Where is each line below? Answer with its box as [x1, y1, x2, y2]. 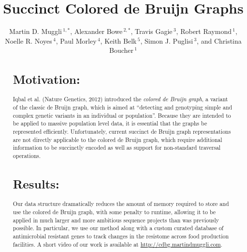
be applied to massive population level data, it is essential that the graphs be [13, 119, 207, 127]
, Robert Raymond [176, 26, 232, 36]
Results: [13, 175, 59, 192]
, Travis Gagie [131, 26, 173, 36]
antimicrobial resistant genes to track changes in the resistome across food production [13, 232, 229, 240]
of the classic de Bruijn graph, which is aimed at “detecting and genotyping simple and [13, 103, 232, 111]
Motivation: [13, 71, 80, 88]
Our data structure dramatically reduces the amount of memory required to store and [13, 200, 229, 208]
